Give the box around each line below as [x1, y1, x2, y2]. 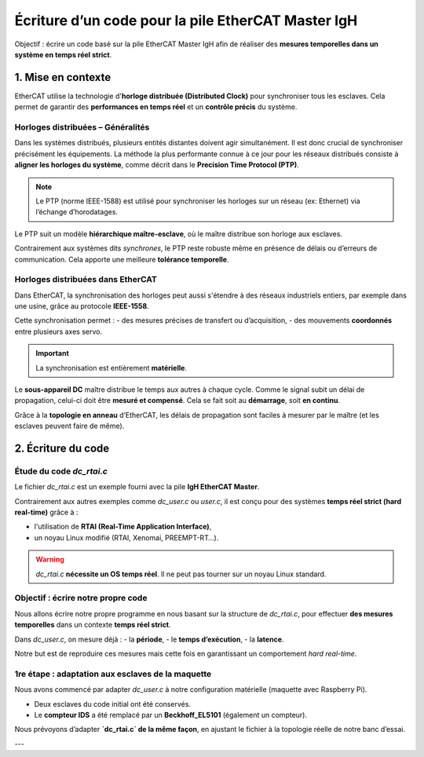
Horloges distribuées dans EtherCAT [14, 274, 157, 285]
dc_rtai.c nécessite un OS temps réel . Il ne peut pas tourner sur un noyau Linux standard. [35, 569, 327, 579]
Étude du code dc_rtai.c [14, 466, 108, 477]
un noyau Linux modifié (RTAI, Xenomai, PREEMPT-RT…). [34, 532, 219, 542]
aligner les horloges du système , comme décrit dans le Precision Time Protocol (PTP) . [14, 160, 300, 170]
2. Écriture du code [14, 441, 110, 455]
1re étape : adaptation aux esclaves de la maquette [14, 668, 212, 679]
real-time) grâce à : [14, 507, 79, 517]
